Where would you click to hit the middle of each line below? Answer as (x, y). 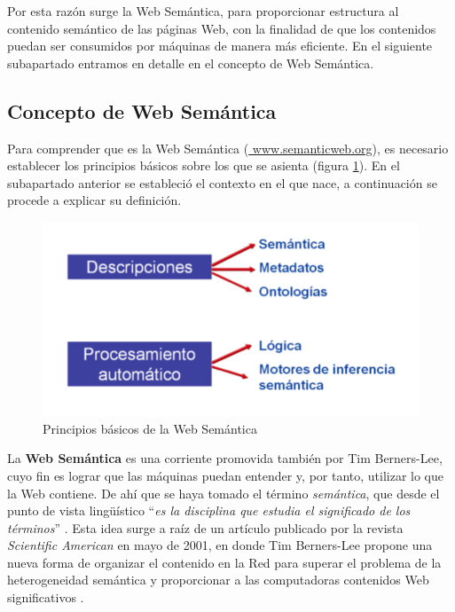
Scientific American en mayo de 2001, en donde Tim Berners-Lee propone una (220, 545)
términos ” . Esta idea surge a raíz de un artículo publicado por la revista (205, 527)
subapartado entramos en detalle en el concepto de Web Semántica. (191, 63)
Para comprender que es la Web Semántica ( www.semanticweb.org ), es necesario (228, 148)
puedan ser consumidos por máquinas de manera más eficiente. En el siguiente (220, 46)
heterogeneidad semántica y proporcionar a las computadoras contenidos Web (218, 580)
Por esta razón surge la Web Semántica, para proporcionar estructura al (203, 11)
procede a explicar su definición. (94, 200)
